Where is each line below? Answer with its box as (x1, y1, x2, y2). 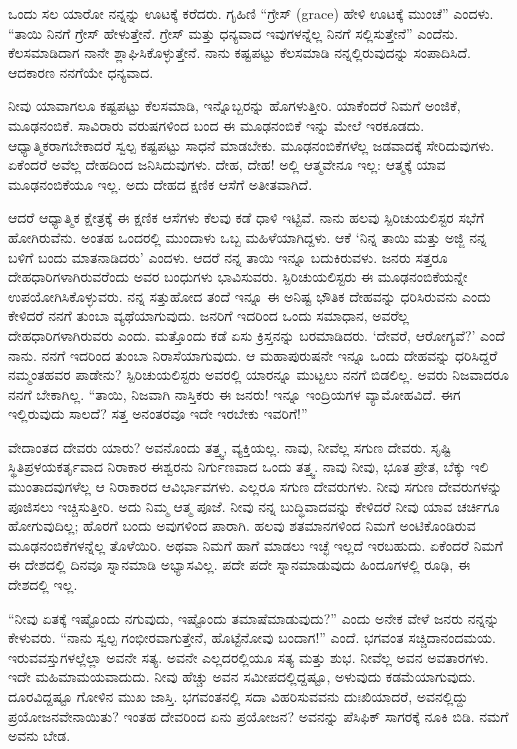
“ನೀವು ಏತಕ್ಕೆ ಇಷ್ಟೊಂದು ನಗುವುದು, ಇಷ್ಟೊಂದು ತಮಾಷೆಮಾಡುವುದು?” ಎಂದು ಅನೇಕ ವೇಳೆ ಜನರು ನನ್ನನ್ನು (8, 607, 500, 628)
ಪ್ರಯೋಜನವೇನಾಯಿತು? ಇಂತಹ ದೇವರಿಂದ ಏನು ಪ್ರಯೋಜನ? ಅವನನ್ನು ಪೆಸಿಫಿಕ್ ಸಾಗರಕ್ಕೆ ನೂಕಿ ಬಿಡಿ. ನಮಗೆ (8, 705, 509, 726)
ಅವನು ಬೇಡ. (8, 725, 71, 746)
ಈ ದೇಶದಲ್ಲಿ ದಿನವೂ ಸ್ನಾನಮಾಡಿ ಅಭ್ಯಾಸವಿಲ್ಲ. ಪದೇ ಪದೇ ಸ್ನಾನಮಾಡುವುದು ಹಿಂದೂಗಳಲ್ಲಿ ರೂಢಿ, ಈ (8, 554, 471, 575)
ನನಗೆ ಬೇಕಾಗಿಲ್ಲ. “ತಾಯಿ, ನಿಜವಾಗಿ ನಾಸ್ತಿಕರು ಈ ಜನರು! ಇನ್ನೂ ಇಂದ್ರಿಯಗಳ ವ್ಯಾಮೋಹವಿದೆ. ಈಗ (8, 383, 461, 404)
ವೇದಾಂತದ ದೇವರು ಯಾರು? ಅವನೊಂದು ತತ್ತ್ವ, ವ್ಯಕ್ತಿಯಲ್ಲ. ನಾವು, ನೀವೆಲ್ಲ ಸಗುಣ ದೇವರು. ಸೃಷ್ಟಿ (8, 436, 452, 457)
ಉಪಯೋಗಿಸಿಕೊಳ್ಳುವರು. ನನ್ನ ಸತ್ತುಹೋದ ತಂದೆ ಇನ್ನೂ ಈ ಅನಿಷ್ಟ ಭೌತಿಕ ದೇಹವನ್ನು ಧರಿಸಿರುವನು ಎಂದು (8, 285, 491, 306)
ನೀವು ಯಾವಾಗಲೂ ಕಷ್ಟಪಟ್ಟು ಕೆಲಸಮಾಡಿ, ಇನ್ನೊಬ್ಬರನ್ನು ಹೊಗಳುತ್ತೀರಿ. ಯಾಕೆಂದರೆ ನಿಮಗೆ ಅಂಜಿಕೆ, (8, 95, 461, 116)
